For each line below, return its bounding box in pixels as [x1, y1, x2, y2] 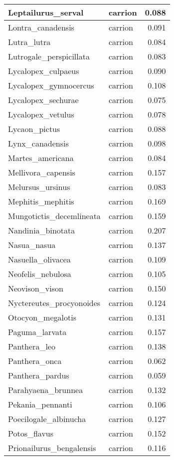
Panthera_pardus [8, 369, 69, 381]
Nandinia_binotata [8, 224, 75, 236]
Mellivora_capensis [8, 166, 75, 178]
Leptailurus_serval [8, 6, 84, 18]
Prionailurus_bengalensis [8, 442, 96, 453]
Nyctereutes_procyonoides [8, 297, 101, 308]
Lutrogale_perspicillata [8, 50, 90, 62]
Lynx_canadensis [8, 137, 69, 149]
